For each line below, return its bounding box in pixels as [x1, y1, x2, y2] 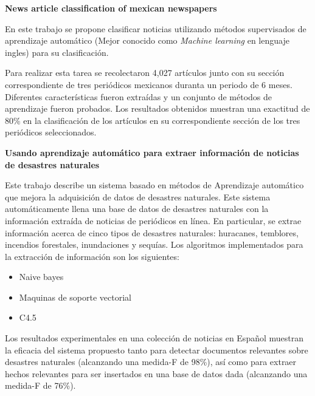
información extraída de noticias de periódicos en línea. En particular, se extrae [5, 214, 302, 227]
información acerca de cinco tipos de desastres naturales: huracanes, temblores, [5, 226, 299, 239]
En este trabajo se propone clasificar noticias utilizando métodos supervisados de [5, 22, 306, 35]
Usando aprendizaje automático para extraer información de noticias [5, 146, 299, 159]
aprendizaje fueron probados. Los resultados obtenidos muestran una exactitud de [5, 102, 310, 115]
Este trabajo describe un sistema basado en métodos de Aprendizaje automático [5, 179, 304, 191]
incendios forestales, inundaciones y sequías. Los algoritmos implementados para [5, 238, 303, 251]
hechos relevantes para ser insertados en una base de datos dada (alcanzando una [5, 367, 308, 380]
